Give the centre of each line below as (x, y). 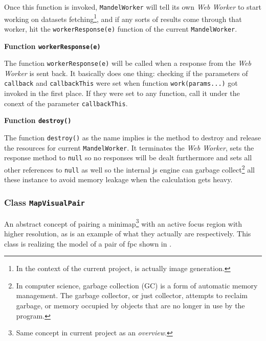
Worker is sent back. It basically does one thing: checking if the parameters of (126, 73)
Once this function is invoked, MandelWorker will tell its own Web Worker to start (133, 7)
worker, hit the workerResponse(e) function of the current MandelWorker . (121, 28)
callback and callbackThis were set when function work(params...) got (121, 83)
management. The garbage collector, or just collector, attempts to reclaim (132, 295)
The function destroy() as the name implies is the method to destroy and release (132, 138)
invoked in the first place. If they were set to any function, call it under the (122, 93)
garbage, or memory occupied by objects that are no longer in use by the (130, 305)
